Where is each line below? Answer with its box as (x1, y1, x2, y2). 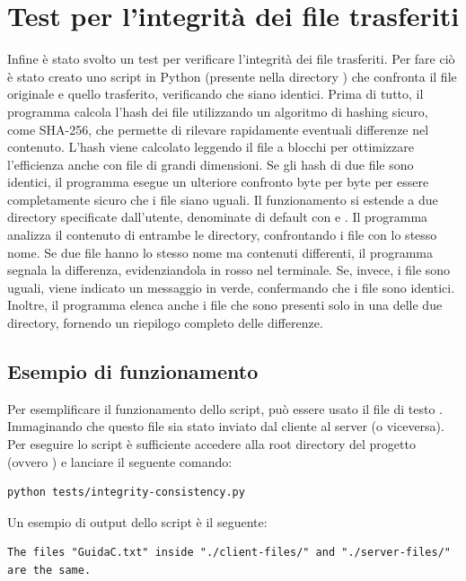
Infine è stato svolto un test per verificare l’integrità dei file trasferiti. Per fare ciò (7, 49, 455, 68)
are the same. (7, 563, 92, 577)
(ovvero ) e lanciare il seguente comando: (7, 452, 233, 471)
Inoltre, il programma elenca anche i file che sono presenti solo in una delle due (7, 295, 443, 314)
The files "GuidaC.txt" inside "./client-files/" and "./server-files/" (7, 546, 451, 559)
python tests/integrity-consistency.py (7, 486, 245, 499)
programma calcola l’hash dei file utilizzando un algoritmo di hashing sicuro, (7, 101, 428, 120)
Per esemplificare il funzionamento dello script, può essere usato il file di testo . (7, 399, 443, 418)
